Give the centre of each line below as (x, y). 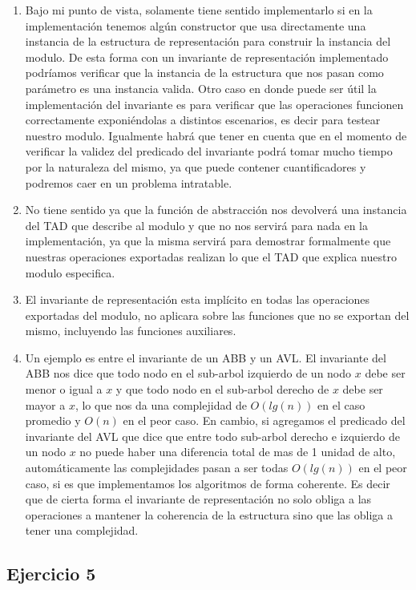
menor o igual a (64, 389)
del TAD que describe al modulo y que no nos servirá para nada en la (196, 225)
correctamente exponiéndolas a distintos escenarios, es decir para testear (203, 120)
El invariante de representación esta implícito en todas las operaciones (198, 299)
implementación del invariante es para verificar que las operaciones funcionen (214, 104)
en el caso (341, 404)
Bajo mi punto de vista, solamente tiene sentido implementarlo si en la (199, 10)
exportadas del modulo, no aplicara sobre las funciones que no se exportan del (217, 315)
